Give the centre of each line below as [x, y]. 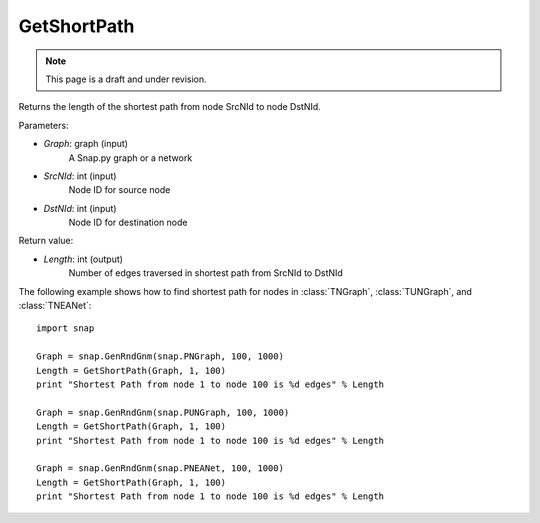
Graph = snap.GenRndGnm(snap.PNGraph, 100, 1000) [160, 356]
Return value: [46, 241]
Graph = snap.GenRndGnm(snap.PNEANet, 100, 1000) [160, 468]
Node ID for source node [119, 190]
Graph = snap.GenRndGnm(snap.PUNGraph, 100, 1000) [163, 412]
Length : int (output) [83, 259]
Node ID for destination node [128, 222]
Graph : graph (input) [86, 144]
